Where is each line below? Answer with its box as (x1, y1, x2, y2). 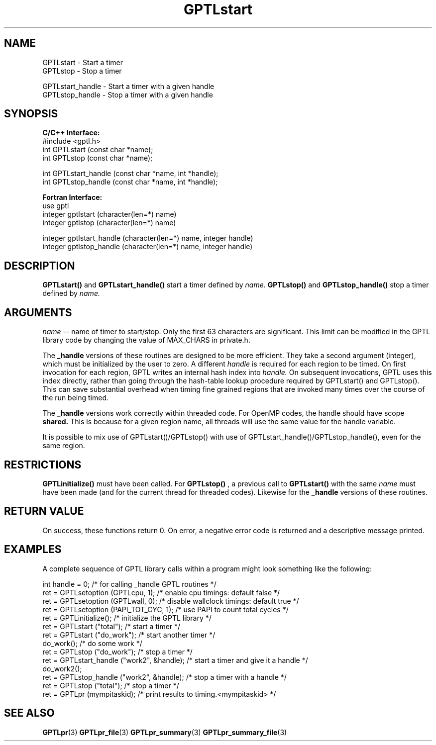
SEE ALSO (4, 707, 55, 720)
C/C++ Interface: (42, 128, 100, 137)
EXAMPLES (4, 543, 62, 556)
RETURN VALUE (4, 505, 84, 518)
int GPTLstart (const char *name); (42, 145, 153, 154)
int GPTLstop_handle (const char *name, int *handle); (42, 178, 218, 186)
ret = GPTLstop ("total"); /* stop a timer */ (42, 681, 179, 690)
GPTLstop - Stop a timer (42, 66, 122, 75)
